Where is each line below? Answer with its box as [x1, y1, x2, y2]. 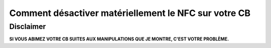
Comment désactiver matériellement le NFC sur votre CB [9, 7, 251, 18]
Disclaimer [9, 22, 46, 31]
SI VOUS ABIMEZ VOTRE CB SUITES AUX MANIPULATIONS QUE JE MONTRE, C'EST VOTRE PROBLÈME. [9, 36, 229, 42]
